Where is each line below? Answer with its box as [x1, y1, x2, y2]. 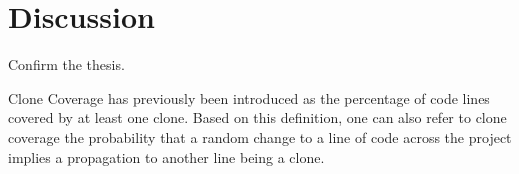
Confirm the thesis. [8, 54, 125, 75]
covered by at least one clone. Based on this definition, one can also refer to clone [8, 107, 507, 128]
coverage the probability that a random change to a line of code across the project [8, 126, 512, 147]
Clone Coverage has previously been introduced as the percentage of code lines [8, 87, 490, 108]
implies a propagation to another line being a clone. [8, 146, 325, 167]
